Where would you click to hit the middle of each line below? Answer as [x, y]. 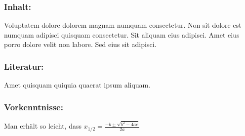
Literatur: [24, 66]
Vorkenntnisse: [34, 107]
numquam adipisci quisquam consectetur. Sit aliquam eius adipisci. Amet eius [122, 34]
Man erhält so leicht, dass [43, 126]
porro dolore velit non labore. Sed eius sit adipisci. [80, 44]
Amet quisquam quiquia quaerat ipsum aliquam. [77, 85]
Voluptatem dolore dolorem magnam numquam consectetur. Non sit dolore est [123, 25]
